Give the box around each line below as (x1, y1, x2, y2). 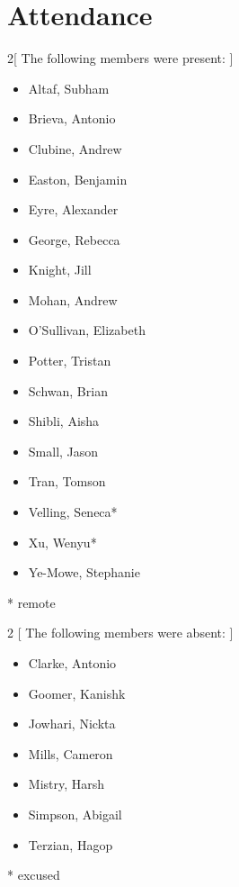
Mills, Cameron (28, 744, 113, 763)
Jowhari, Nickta (28, 714, 116, 733)
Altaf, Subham (28, 78, 110, 97)
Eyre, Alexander (28, 200, 119, 219)
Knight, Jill (28, 260, 92, 279)
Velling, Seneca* (28, 502, 118, 521)
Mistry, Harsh (28, 774, 105, 793)
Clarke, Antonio (28, 654, 117, 672)
